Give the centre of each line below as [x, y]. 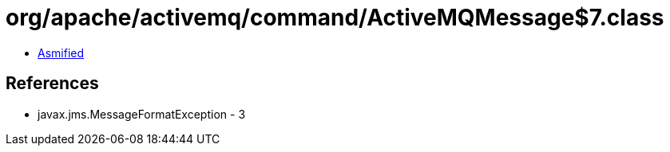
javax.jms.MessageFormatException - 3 [142, 114]
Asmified [61, 53]
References [52, 84]
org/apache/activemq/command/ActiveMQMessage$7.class [335, 18]
